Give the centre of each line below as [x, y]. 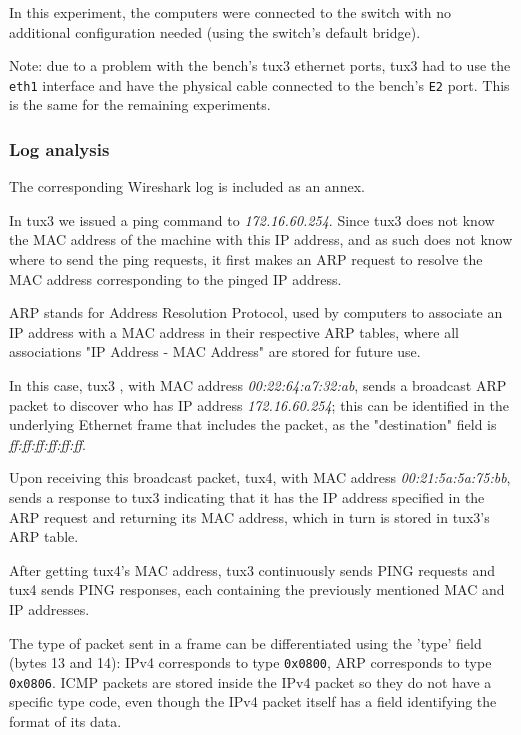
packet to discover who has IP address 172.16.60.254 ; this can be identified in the [259, 404]
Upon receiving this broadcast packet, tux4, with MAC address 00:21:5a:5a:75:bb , [260, 477]
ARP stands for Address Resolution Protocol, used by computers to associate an [256, 312]
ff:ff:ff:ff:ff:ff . [47, 443]
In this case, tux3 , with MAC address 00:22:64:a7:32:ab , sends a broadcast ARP [258, 385]
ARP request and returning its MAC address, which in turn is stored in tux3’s [249, 516]
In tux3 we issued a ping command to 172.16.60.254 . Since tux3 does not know [252, 219]
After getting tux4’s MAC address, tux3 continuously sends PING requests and [252, 569]
